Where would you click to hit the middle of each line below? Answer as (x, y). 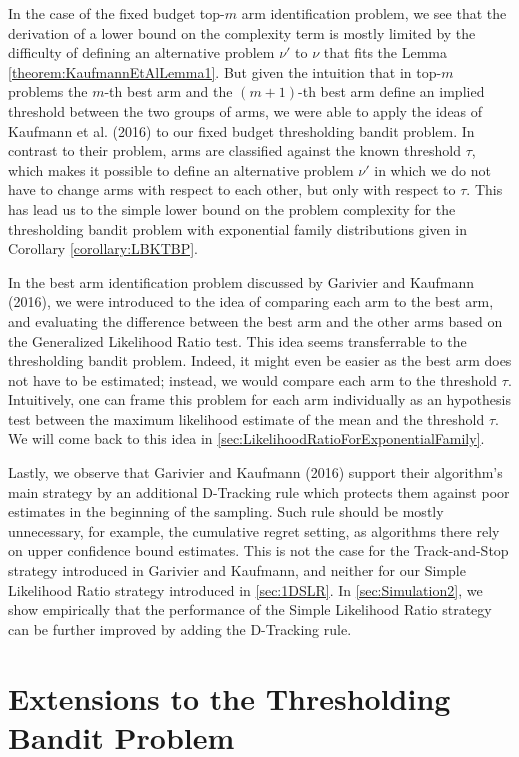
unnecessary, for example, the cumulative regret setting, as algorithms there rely (254, 530)
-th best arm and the (168, 91)
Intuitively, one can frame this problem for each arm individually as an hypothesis (259, 399)
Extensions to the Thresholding (229, 697)
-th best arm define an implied (391, 91)
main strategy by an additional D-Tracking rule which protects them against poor (259, 491)
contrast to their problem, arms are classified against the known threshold (234, 150)
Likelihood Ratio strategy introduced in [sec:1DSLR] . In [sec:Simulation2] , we (245, 589)
